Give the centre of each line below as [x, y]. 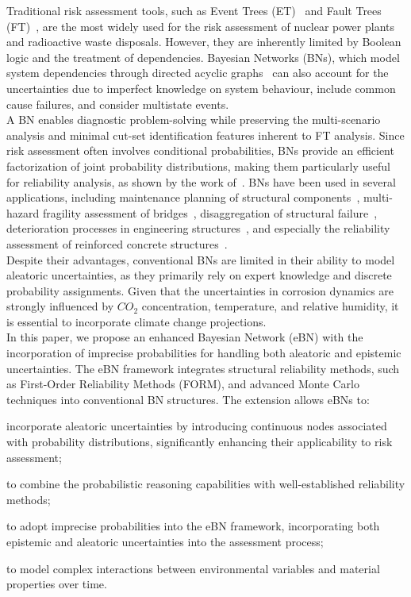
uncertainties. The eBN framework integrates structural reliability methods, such [203, 368]
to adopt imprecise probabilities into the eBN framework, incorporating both [193, 526]
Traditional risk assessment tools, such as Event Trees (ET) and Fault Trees [194, 10]
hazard [23, 212]
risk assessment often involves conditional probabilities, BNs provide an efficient [200, 150]
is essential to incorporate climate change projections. [136, 321]
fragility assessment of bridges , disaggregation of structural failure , [210, 212]
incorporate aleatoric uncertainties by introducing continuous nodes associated [197, 426]
